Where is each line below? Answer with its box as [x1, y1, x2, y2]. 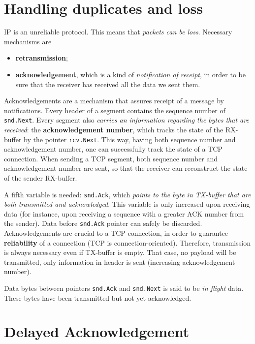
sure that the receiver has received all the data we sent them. [15, 79, 200, 89]
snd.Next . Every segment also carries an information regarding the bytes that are [4, 115, 249, 125]
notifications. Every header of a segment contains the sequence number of [4, 105, 225, 115]
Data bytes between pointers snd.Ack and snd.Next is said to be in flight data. [4, 283, 244, 293]
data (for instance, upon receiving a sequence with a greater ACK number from [4, 208, 244, 219]
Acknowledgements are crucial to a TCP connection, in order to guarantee [4, 228, 228, 238]
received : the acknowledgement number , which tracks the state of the [4, 124, 223, 134]
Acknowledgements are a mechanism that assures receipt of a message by [4, 95, 224, 106]
